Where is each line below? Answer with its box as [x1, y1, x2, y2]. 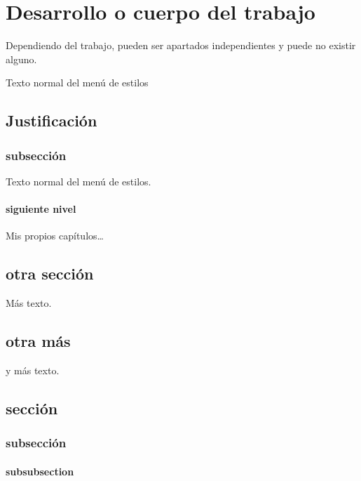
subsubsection [6, 463, 74, 478]
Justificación [6, 110, 97, 131]
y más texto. [6, 362, 60, 377]
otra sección [6, 263, 94, 284]
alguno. [6, 51, 37, 66]
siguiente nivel [6, 202, 76, 216]
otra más [6, 330, 71, 352]
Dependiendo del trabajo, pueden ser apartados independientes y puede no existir [6, 38, 356, 53]
